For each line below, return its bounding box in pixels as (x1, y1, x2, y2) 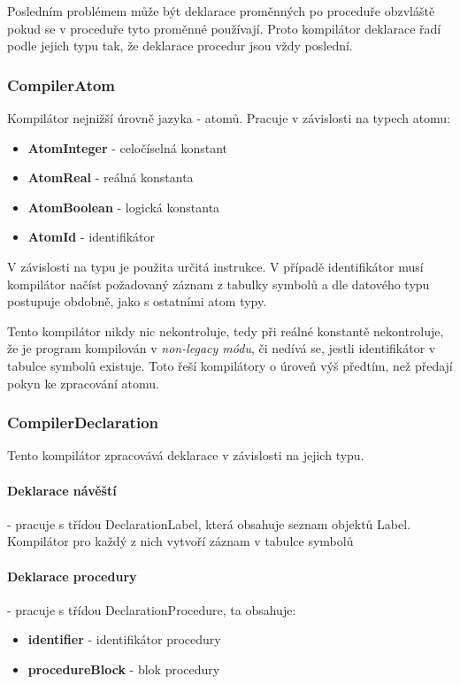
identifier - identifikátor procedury (27, 630, 221, 649)
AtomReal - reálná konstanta (27, 168, 194, 187)
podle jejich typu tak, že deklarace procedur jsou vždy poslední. (7, 36, 353, 55)
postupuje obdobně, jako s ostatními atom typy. (7, 292, 267, 311)
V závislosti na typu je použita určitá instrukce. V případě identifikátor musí (7, 257, 424, 275)
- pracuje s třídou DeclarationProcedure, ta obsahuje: (7, 600, 296, 619)
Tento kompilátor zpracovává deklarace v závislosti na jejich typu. (7, 446, 364, 465)
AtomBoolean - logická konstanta (27, 197, 220, 216)
